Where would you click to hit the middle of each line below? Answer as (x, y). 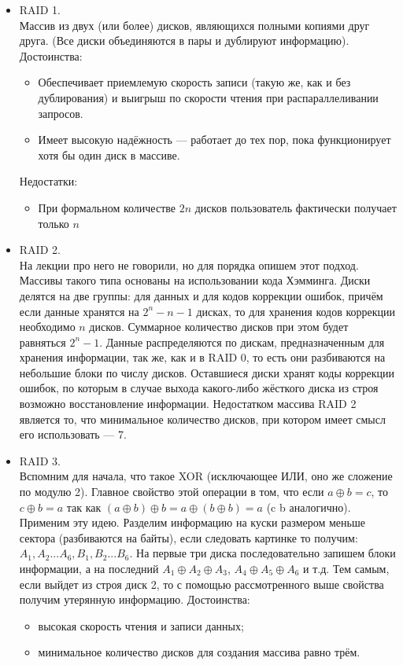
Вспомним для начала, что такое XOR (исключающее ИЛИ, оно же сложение (206, 476)
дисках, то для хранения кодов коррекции (296, 311)
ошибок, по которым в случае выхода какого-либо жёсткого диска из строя (199, 388)
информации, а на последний (89, 568)
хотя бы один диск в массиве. (109, 154)
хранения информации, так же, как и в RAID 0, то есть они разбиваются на (202, 357)
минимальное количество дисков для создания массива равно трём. (199, 652)
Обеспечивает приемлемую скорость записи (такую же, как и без (194, 82)
